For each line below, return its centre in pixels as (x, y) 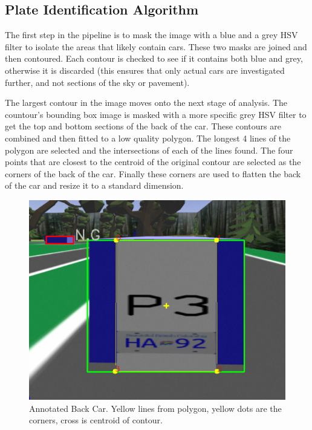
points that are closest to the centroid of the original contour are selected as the (153, 162)
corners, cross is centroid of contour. (96, 420)
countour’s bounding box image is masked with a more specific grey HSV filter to (156, 114)
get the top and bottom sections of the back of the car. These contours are (143, 126)
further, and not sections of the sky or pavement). (97, 82)
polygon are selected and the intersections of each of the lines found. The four (149, 150)
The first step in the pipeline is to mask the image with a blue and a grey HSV (151, 35)
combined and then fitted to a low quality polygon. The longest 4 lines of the (148, 138)
